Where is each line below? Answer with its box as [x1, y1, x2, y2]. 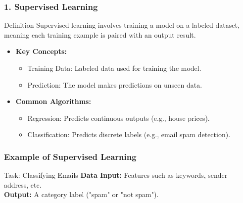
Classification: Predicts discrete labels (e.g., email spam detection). [27, 129, 231, 140]
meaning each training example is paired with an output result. [4, 29, 196, 40]
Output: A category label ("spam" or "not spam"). [4, 189, 159, 200]
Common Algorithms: [15, 96, 91, 106]
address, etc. [4, 179, 42, 190]
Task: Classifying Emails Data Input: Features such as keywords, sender [4, 170, 228, 180]
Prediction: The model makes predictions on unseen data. [27, 79, 202, 90]
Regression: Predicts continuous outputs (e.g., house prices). [27, 112, 210, 123]
